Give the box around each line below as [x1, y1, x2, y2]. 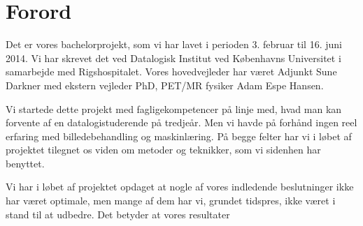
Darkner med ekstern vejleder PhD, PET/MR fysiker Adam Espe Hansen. [6, 77, 324, 92]
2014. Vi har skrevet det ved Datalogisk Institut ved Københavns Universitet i [6, 50, 341, 65]
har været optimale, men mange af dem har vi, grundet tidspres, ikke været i [6, 193, 336, 208]
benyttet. [6, 156, 45, 170]
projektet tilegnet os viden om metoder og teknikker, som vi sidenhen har [6, 142, 321, 157]
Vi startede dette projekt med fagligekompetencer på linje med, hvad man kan [6, 101, 342, 116]
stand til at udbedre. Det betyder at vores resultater [6, 206, 230, 221]
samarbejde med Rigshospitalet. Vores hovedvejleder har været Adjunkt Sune [6, 64, 337, 79]
